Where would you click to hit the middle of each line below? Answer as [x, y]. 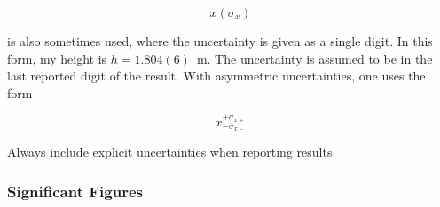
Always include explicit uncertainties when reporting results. [172, 152]
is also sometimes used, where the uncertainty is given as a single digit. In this [220, 41]
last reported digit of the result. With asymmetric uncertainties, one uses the [216, 76]
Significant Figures [75, 191]
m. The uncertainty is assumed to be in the [314, 58]
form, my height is [57, 58]
